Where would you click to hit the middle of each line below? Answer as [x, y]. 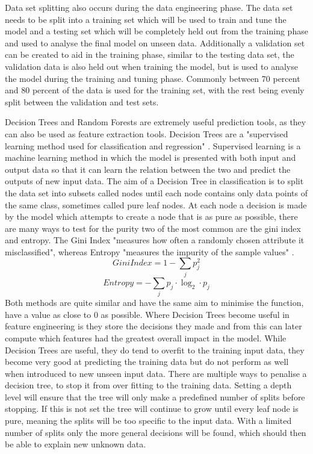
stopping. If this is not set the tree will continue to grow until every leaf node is [152, 409]
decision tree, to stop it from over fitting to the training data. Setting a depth [148, 385]
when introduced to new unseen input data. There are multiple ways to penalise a [156, 373]
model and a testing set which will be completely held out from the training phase [156, 31]
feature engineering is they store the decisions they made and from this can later [153, 326]
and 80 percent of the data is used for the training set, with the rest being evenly [155, 90]
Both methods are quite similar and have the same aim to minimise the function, [154, 303]
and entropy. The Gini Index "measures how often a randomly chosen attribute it [155, 240]
